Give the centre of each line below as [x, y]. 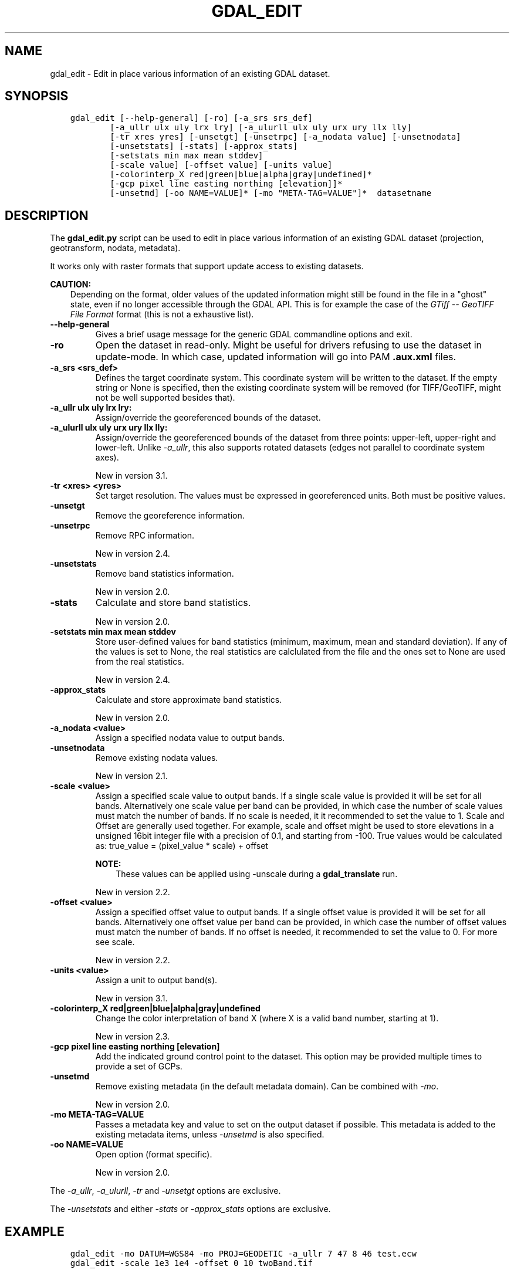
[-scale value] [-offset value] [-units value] [221, 165]
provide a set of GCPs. [139, 1067]
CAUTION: [71, 285]
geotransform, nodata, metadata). [115, 248]
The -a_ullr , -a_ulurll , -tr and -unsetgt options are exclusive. [165, 1191]
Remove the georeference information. [170, 516]
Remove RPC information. [145, 536]
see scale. [115, 942]
